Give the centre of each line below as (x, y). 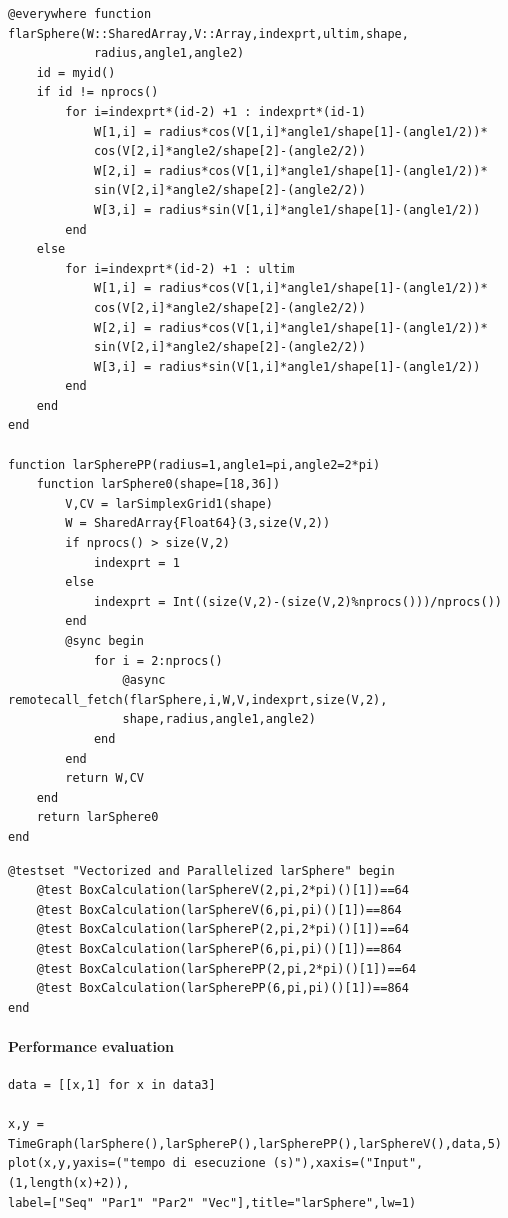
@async (144, 680)
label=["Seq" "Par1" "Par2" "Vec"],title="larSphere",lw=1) (212, 1202)
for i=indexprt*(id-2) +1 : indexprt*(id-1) (215, 111)
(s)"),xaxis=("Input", (348, 1163)
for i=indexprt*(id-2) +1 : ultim (180, 268)
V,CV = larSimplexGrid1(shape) (169, 503)
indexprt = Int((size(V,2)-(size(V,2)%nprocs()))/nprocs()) (297, 601)
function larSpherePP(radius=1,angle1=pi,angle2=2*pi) (194, 464)
